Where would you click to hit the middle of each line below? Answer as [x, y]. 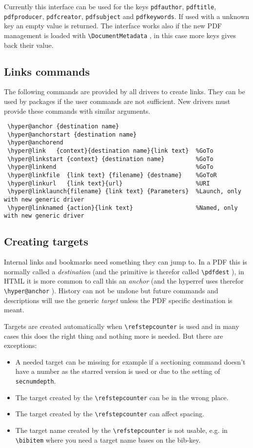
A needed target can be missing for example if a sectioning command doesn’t [130, 361]
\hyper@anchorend [35, 143]
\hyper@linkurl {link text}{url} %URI [109, 183]
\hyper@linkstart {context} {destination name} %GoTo [110, 159]
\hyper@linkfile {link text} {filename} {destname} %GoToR [112, 175]
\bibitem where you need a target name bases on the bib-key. [108, 439]
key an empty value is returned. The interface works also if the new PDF [113, 26]
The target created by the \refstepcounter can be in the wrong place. [122, 397]
